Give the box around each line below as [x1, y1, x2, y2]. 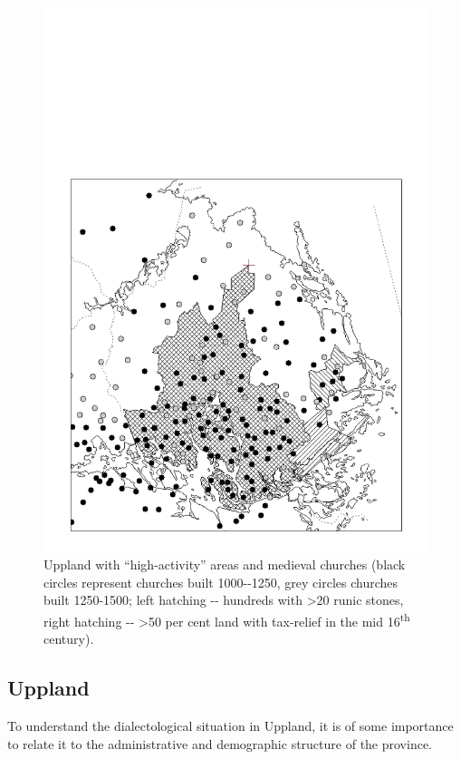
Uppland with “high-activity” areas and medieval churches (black [43, 555, 406, 574]
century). [43, 629, 94, 648]
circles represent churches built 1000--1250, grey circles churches [43, 572, 399, 591]
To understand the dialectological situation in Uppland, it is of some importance [7, 715, 454, 735]
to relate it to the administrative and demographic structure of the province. [7, 734, 433, 753]
